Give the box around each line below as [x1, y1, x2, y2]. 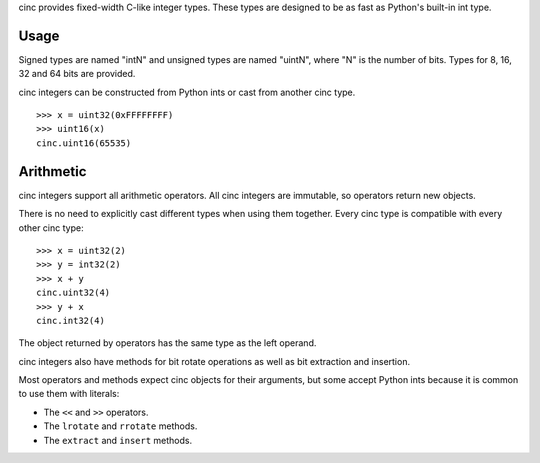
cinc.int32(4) [36, 315, 105, 326]
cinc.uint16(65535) [36, 137, 132, 149]
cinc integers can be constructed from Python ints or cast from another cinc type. [18, 86, 356, 98]
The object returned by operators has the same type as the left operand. [18, 337, 317, 349]
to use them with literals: [18, 388, 120, 400]
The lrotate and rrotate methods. [43, 420, 198, 432]
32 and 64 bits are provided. [18, 68, 136, 80]
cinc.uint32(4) [36, 287, 111, 299]
